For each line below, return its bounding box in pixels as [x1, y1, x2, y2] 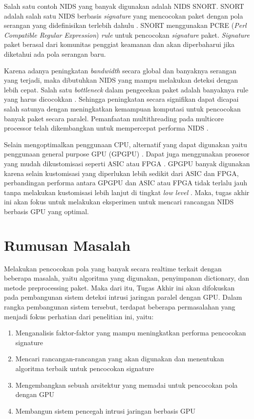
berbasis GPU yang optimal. [4, 206, 89, 216]
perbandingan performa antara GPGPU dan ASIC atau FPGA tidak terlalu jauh [4, 177, 247, 188]
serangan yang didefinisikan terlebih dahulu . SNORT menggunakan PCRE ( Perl [4, 20, 247, 30]
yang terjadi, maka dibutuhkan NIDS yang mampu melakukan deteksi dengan [4, 75, 238, 85]
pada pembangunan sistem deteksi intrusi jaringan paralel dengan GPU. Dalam [4, 292, 242, 302]
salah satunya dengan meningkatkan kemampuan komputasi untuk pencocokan [4, 103, 241, 113]
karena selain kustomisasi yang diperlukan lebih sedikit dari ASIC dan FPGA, [4, 168, 239, 178]
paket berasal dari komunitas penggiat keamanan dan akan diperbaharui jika [4, 39, 235, 49]
